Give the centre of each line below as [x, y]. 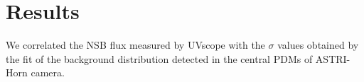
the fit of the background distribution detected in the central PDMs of [159, 58]
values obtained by [318, 45]
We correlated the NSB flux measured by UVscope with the [135, 45]
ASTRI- [333, 58]
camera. [48, 72]
